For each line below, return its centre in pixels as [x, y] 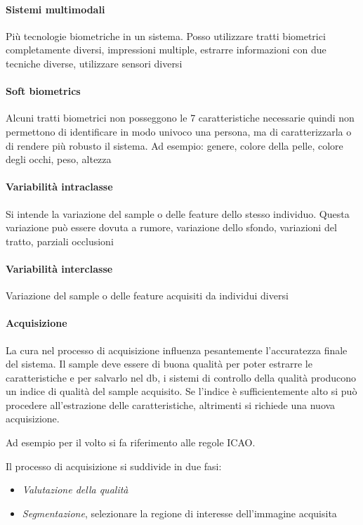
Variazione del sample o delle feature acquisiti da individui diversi [147, 296]
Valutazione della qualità [75, 490]
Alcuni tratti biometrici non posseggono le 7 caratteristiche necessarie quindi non [180, 118]
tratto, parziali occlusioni [60, 241]
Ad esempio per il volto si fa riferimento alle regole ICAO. [131, 442]
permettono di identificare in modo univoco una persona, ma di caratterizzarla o [179, 131]
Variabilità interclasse [59, 268]
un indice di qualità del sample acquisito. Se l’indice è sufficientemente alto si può [181, 391]
